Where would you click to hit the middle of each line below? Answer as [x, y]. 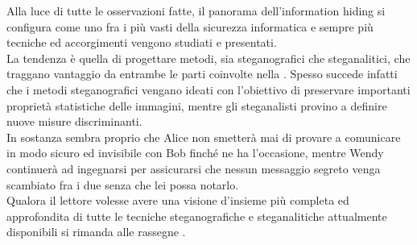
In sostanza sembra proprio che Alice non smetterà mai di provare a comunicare [204, 137]
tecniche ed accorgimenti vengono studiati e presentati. [142, 42]
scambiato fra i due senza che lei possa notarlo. [123, 184]
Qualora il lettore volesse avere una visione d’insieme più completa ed [178, 200]
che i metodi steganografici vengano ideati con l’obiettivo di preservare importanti [208, 89]
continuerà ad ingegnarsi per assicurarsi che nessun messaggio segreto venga [194, 168]
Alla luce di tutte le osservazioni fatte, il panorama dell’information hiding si [196, 10]
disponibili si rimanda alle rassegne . [96, 232]
